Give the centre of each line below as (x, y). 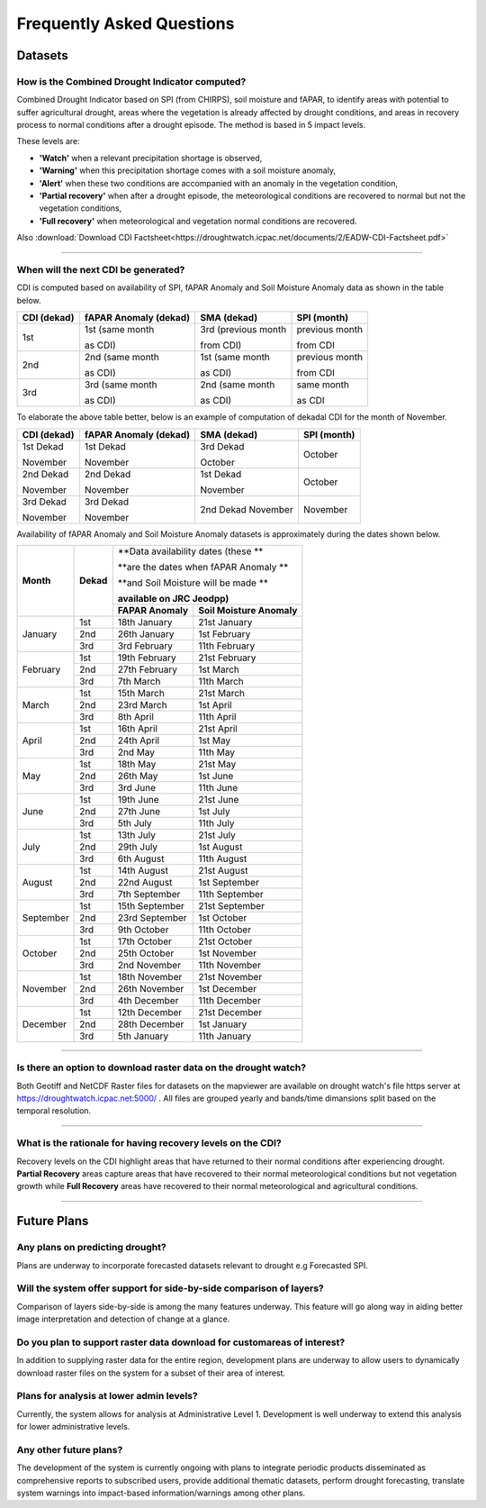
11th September (231, 894)
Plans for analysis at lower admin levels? (107, 1396)
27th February (148, 669)
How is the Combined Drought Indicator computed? (131, 81)
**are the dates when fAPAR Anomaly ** (203, 567)
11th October (225, 930)
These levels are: (48, 141)
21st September (232, 905)
